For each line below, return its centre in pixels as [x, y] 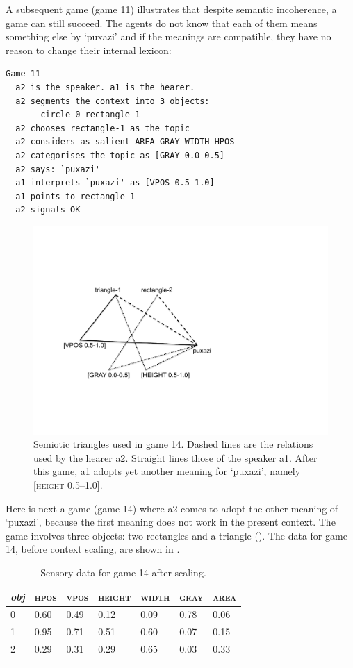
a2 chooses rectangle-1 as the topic [102, 128]
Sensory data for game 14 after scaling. [123, 572]
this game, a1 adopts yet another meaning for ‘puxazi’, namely [167, 471]
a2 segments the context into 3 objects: [113, 101]
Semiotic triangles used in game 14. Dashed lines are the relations [173, 444]
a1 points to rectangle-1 [75, 196]
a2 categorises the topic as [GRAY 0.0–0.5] [120, 155]
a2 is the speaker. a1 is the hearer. [105, 87]
